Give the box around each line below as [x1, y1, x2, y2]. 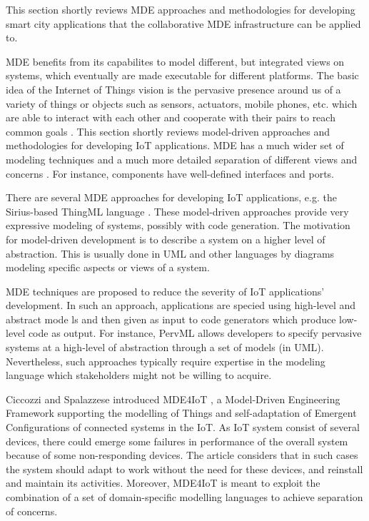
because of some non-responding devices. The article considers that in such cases [6, 447, 358, 462]
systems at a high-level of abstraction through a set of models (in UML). [6, 340, 324, 355]
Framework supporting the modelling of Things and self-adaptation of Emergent [6, 405, 357, 420]
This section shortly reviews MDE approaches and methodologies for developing [6, 2, 355, 16]
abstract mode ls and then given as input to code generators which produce [6, 311, 336, 326]
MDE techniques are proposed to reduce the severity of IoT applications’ [6, 283, 325, 298]
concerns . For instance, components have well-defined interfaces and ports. [6, 166, 335, 181]
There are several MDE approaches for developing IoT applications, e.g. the [6, 190, 337, 205]
